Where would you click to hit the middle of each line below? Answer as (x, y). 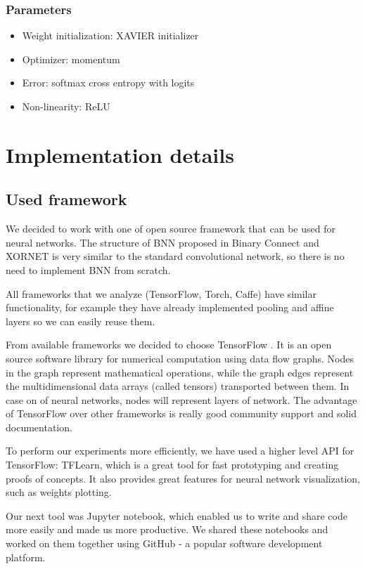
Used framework (66, 199)
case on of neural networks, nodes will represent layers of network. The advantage (181, 399)
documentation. (39, 427)
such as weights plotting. (59, 492)
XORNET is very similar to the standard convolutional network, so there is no (175, 256)
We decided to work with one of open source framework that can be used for (171, 229)
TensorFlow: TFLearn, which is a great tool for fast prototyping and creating (172, 465)
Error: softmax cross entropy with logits (108, 83)
